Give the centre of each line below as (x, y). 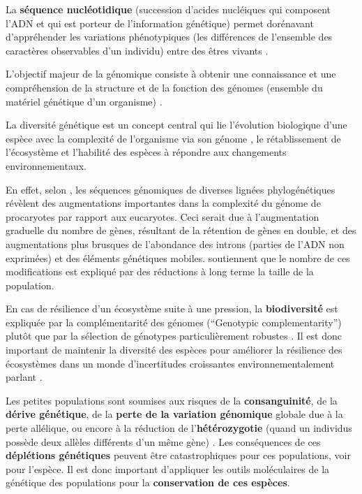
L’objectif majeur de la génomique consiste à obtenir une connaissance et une (171, 74)
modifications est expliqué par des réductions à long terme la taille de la (160, 271)
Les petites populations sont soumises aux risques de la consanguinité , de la (172, 400)
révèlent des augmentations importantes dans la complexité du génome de (163, 203)
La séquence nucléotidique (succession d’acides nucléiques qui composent (168, 9)
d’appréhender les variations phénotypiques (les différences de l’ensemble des (169, 37)
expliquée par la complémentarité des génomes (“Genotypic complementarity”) (174, 322)
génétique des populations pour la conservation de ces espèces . (148, 482)
